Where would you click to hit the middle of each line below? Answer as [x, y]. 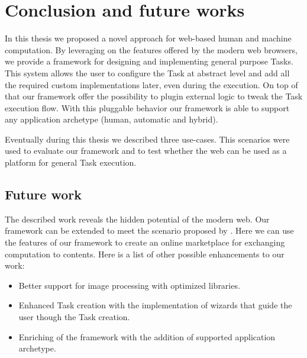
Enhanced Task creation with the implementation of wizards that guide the [155, 305]
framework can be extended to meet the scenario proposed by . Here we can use [149, 230]
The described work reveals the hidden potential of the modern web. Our [137, 219]
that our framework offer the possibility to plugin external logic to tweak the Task [154, 96]
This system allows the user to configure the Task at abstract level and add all [147, 72]
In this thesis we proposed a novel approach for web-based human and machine [148, 38]
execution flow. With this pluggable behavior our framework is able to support [147, 107]
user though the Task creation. [74, 317]
